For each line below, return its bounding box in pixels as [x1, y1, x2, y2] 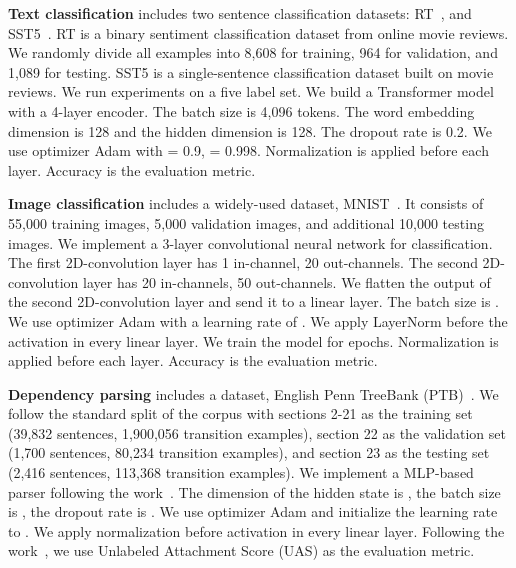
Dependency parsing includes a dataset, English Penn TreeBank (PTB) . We [8, 383, 499, 404]
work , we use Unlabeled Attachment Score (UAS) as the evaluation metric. [8, 540, 475, 561]
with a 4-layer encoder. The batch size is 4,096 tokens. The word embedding [8, 100, 475, 121]
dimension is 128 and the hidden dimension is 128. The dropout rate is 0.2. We [8, 120, 492, 141]
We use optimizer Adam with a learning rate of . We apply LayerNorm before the [8, 310, 508, 331]
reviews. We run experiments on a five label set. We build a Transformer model [8, 81, 494, 102]
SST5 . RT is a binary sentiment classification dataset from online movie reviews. [8, 22, 509, 43]
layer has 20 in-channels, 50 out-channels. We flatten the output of [83, 271, 491, 292]
